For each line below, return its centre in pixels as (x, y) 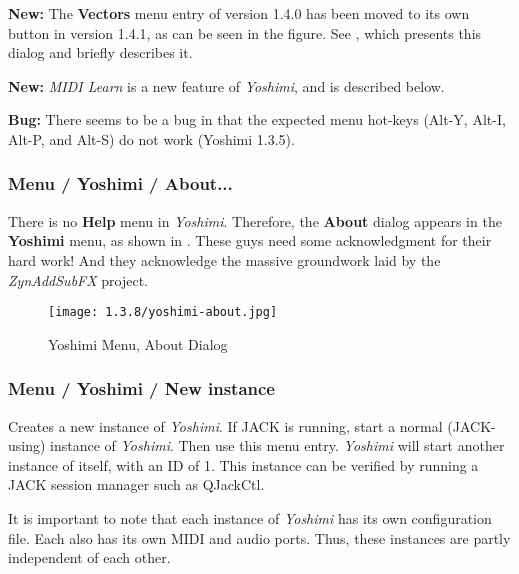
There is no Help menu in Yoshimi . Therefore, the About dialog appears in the (255, 220)
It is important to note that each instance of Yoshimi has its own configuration (250, 518)
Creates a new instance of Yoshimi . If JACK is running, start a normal (225, 425)
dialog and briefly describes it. (100, 52)
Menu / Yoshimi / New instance (141, 388)
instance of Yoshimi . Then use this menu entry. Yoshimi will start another (277, 445)
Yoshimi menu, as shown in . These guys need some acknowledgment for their (250, 240)
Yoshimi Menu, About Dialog (138, 343)
